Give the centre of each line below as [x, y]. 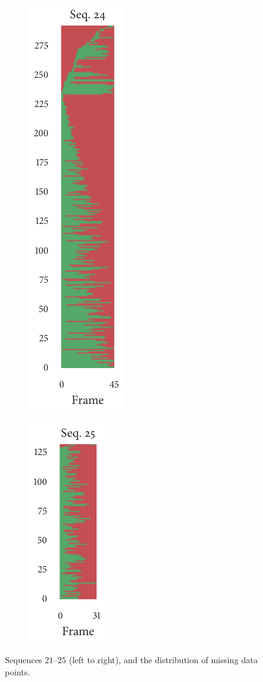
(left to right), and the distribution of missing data [163, 660]
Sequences [24, 660]
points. [18, 671]
